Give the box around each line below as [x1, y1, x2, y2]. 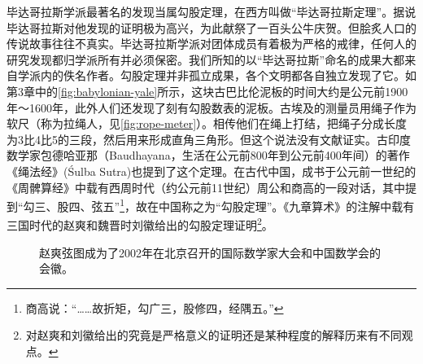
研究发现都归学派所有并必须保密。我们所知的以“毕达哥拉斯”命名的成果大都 [7, 50, 405, 68]
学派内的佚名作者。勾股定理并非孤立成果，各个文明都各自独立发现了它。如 [17, 67, 416, 84]
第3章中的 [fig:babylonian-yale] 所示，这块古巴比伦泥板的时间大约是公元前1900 [7, 82, 408, 99]
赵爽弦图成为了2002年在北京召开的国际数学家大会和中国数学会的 [39, 243, 381, 261]
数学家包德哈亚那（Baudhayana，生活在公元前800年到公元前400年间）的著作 [7, 147, 410, 164]
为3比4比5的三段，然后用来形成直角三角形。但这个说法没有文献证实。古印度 [7, 130, 411, 147]
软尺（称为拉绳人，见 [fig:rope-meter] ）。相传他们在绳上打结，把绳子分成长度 [7, 115, 408, 132]
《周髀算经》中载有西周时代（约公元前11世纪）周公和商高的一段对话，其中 [7, 178, 405, 195]
